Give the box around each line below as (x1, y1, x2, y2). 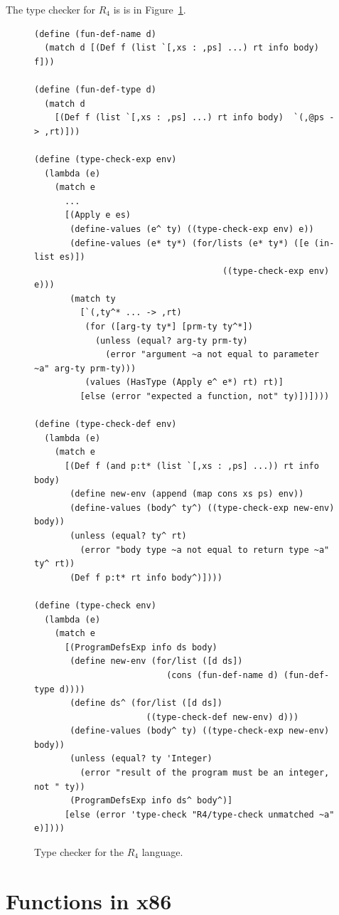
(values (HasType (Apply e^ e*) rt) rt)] (85, 377, 284, 388)
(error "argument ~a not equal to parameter (105, 349, 319, 360)
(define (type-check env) (34, 600, 156, 610)
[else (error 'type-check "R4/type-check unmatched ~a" (64, 809, 335, 820)
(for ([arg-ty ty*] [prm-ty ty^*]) (85, 322, 253, 332)
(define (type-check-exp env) (34, 154, 177, 164)
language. (141, 845, 183, 860)
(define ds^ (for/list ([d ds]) (70, 698, 222, 709)
